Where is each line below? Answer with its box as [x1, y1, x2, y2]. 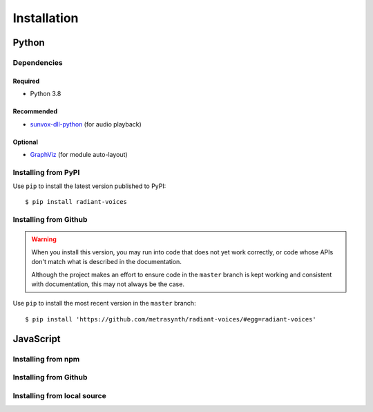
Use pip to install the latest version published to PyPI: [12, 182, 166, 190]
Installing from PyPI [12, 167, 80, 177]
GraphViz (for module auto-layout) [30, 150, 128, 158]
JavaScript [12, 333, 61, 345]
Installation [12, 10, 79, 26]
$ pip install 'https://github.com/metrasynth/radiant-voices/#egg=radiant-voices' [25, 315, 317, 323]
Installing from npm [12, 354, 80, 364]
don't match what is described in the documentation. [31, 258, 182, 266]
